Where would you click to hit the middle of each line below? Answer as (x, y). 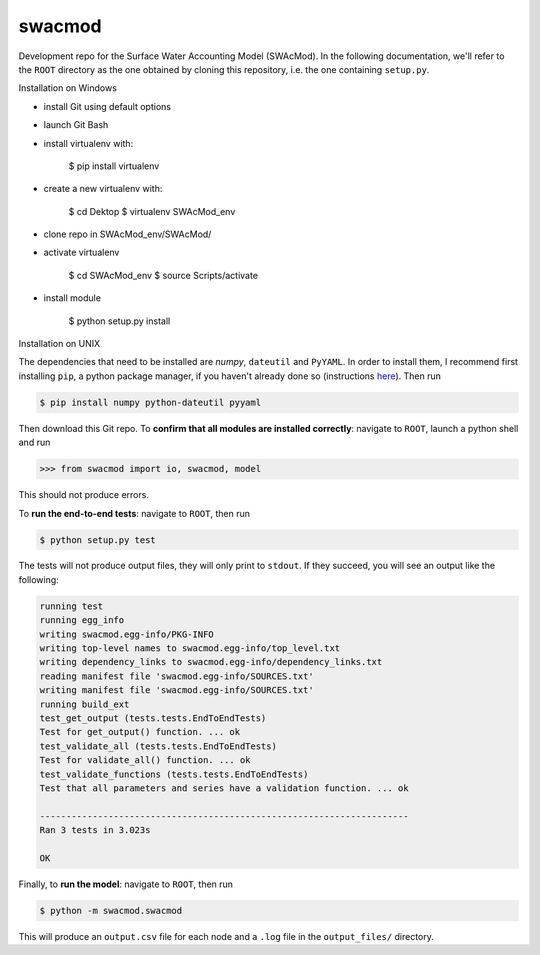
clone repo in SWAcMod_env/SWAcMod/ (127, 234)
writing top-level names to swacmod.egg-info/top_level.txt (190, 648)
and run (34, 442)
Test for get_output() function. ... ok (139, 732)
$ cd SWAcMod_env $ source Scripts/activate (163, 275)
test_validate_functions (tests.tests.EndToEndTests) (174, 774)
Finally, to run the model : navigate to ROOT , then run (126, 884)
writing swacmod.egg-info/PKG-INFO (126, 634)
